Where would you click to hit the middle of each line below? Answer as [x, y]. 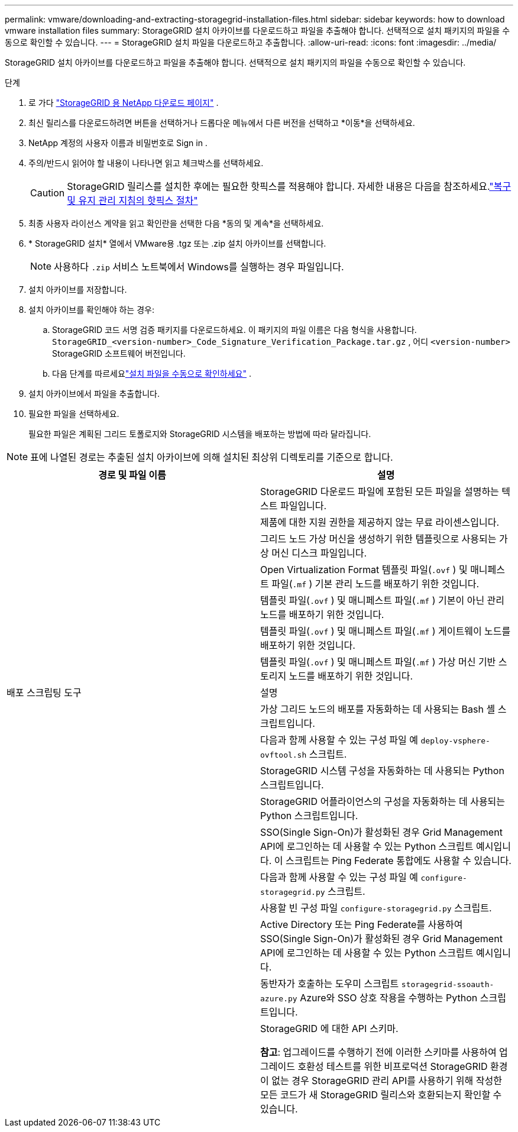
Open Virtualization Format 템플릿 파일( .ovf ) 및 [364, 570]
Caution [48, 193]
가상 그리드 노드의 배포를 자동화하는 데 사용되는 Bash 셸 [378, 709]
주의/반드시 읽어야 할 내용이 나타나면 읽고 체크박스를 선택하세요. [146, 163]
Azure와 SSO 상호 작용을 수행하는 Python [389, 998]
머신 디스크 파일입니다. [319, 553]
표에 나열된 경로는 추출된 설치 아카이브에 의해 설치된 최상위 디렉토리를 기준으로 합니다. [212, 457]
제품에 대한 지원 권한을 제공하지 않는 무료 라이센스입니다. [380, 522]
